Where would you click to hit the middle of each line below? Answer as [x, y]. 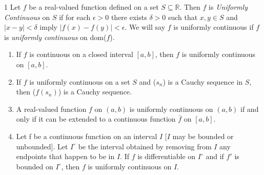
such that [183, 17]
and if [215, 156]
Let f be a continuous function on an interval [87, 136]
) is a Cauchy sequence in [203, 81]
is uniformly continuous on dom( [55, 37]
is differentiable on [167, 156]
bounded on [35, 166]
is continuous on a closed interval [81, 54]
